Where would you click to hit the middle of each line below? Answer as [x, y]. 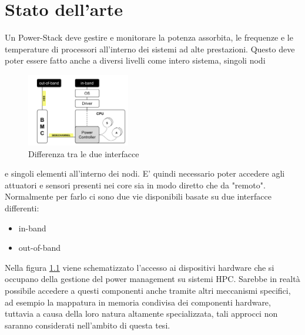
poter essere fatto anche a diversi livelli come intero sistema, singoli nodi [135, 60]
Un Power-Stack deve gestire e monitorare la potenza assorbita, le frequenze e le [149, 37]
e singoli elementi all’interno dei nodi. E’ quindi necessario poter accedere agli [145, 173]
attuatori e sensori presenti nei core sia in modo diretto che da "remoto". [135, 185]
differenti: [22, 208]
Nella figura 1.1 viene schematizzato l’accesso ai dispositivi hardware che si [140, 267]
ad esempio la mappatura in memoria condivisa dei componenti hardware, [138, 302]
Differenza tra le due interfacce [84, 153]
